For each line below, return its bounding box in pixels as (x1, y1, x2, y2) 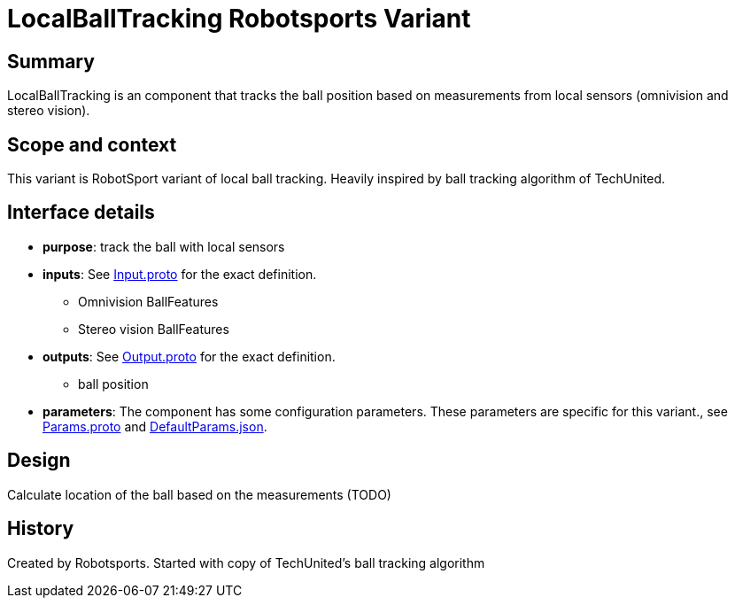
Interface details (7, 201, 155, 224)
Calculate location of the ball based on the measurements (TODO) (7, 486, 391, 502)
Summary (7, 50, 95, 73)
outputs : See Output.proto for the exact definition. (43, 348, 336, 364)
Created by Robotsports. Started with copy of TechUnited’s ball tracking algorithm (7, 555, 485, 570)
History (7, 517, 74, 540)
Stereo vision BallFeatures (78, 321, 229, 337)
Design (7, 449, 71, 472)
